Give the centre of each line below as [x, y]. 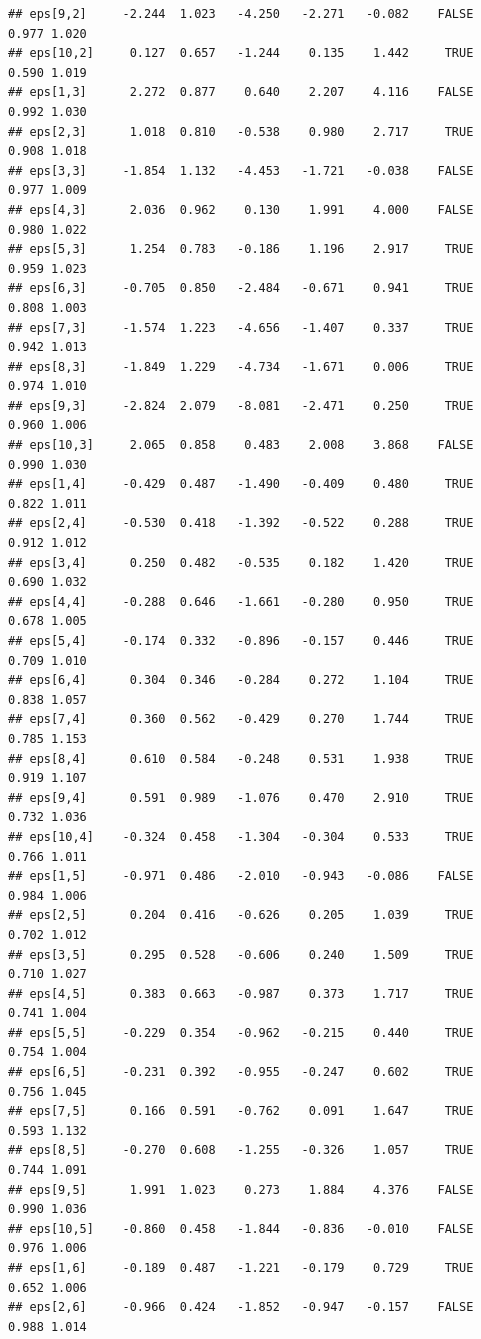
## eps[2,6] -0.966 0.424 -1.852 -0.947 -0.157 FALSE [241, 1307]
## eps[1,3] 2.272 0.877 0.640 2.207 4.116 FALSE [241, 92]
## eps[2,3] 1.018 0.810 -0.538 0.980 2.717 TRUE [241, 131]
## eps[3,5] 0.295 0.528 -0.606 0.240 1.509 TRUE [241, 954]
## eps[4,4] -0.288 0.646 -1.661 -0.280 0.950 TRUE [241, 601]
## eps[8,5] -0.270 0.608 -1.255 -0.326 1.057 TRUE [241, 1150]
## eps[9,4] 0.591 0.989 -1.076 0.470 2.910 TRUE [241, 797]
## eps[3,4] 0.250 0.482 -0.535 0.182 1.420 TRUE [241, 562]
